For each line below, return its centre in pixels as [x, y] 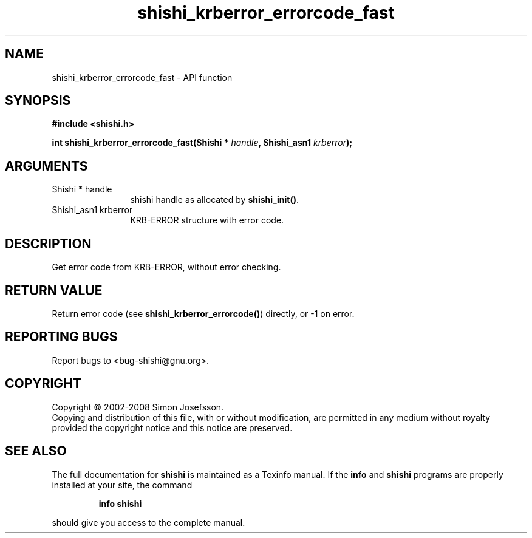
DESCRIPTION [48, 243]
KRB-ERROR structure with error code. [207, 220]
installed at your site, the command [122, 485]
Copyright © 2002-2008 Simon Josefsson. [138, 407]
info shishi [120, 503]
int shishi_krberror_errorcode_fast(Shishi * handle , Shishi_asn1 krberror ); [202, 143]
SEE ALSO [36, 451]
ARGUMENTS [46, 166]
